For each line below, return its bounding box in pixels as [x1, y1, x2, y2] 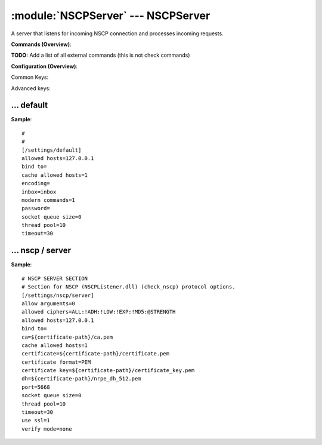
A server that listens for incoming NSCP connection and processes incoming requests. [11, 30, 224, 37]
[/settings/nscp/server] [21, 291, 94, 299]
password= [21, 205, 50, 212]
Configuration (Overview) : [11, 63, 78, 70]
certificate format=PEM [21, 358, 91, 366]
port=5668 [21, 383, 50, 391]
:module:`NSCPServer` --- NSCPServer [11, 9, 210, 22]
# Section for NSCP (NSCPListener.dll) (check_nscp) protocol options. [21, 284, 236, 290]
